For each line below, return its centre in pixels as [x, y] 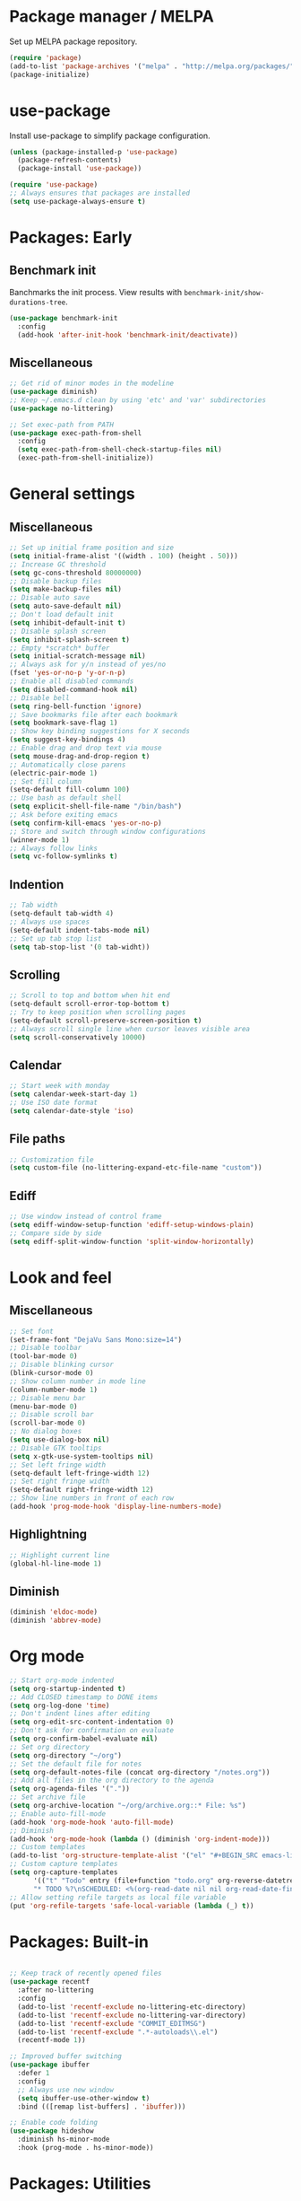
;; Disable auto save [50, 598]
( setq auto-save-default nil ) [66, 606]
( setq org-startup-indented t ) [68, 1688]
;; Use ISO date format [54, 1102]
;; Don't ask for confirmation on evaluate [92, 1731]
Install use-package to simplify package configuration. [110, 136]
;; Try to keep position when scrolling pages [98, 1012]
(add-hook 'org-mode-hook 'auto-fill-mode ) [92, 1822]
